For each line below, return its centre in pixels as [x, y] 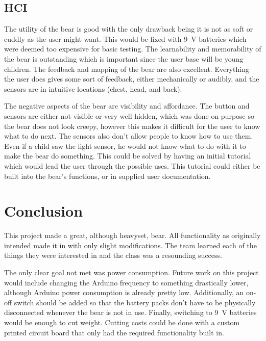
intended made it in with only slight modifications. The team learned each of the [130, 245]
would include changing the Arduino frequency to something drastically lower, [126, 282]
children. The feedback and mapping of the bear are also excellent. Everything [127, 69]
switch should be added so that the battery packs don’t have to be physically [135, 302]
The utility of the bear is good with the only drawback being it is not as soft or [129, 29]
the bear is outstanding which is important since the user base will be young [124, 58]
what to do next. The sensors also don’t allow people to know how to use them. [129, 136]
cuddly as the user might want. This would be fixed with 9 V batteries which [125, 38]
